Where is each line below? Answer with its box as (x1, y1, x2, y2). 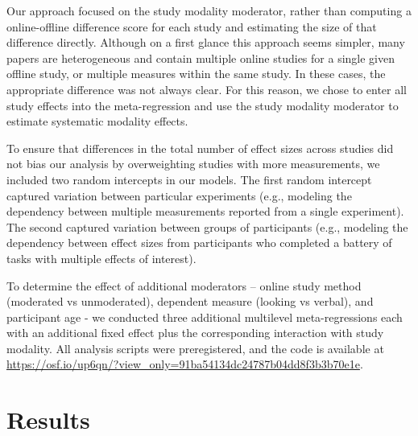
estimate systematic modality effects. (6, 113, 188, 130)
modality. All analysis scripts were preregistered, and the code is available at (6, 339, 384, 356)
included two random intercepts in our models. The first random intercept (6, 171, 372, 187)
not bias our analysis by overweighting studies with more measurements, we (6, 155, 380, 172)
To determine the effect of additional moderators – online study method (6, 277, 362, 294)
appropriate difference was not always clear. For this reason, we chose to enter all (6, 80, 408, 97)
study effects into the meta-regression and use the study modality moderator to (6, 97, 399, 113)
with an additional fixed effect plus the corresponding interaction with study (6, 324, 384, 341)
